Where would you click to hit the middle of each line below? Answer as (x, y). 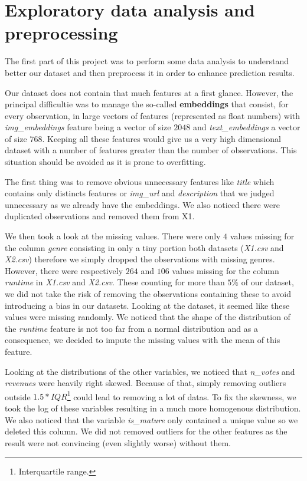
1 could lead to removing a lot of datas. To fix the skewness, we (182, 396)
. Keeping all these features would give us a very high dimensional (161, 138)
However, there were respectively (64, 270)
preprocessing (61, 33)
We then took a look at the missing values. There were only (113, 236)
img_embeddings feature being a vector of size (88, 127)
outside (18, 396)
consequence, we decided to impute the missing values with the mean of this (143, 340)
